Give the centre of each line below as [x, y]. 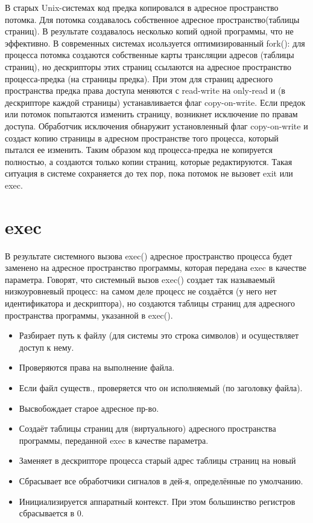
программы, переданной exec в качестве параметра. [114, 440]
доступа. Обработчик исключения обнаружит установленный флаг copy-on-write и [156, 125]
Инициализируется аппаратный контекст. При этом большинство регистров [157, 501]
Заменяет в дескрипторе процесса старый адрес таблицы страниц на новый [157, 460]
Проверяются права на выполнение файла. [97, 367]
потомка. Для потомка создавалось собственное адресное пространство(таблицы [152, 19]
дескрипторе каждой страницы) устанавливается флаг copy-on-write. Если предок [155, 102]
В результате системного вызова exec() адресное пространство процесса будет [149, 255]
